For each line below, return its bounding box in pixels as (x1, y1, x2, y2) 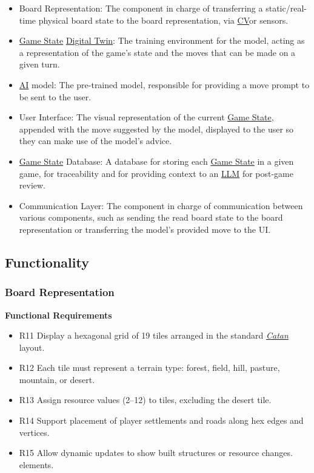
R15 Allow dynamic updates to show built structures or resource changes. (19, 446, 293, 459)
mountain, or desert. (19, 373, 95, 385)
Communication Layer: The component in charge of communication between (19, 199, 303, 212)
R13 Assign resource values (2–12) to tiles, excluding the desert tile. (19, 393, 272, 406)
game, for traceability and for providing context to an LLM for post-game (19, 167, 293, 179)
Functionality (5, 252, 89, 271)
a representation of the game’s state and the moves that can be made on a (19, 46, 296, 58)
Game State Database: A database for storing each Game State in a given (19, 154, 294, 167)
